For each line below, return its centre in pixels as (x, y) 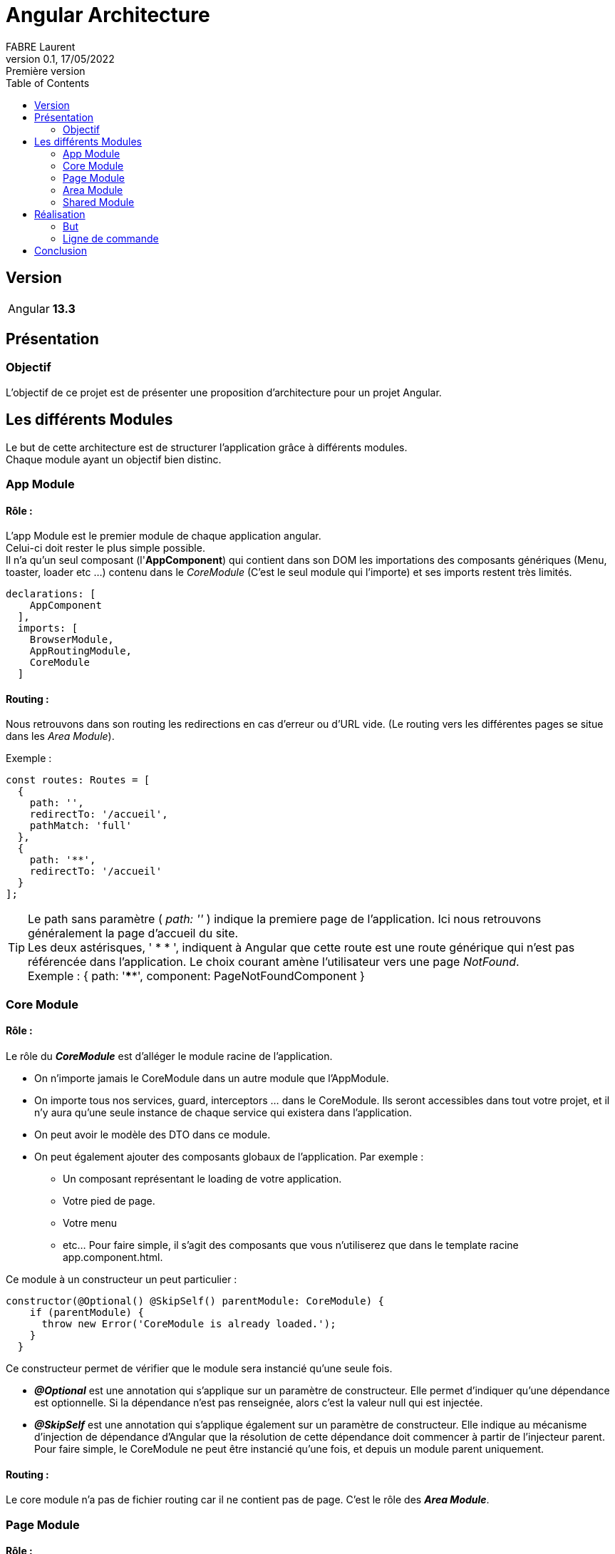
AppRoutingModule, (81, 651)
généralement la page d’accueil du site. (133, 933)
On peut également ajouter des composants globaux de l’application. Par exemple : (229, 1157)
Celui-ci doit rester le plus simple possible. (105, 548)
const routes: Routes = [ (78, 780)
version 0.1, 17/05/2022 (60, 58)
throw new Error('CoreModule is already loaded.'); (189, 1324)
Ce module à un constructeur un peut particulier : (122, 1280)
